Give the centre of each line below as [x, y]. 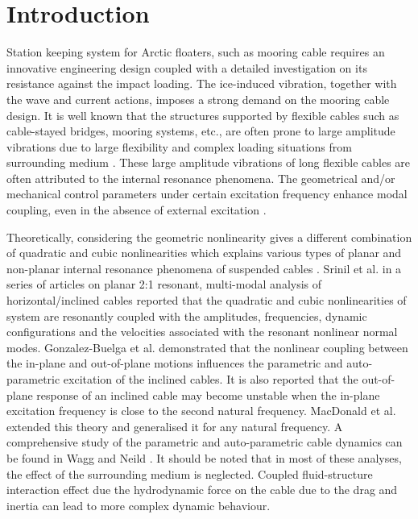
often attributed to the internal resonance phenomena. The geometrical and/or [201, 178]
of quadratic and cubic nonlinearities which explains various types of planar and [204, 253]
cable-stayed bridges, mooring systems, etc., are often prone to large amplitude [201, 131]
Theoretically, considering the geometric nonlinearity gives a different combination [209, 237]
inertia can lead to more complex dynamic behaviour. [139, 505]
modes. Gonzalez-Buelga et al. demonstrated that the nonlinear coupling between [207, 347]
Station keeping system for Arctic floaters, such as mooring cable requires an [196, 52]
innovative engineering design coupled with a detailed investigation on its [187, 67]
